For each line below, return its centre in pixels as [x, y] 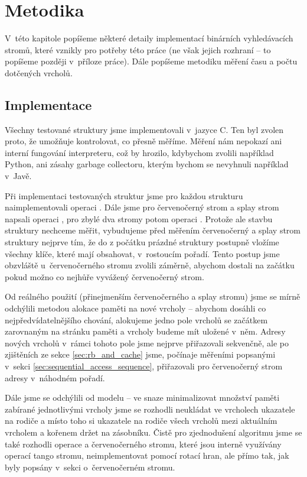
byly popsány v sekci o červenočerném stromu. [90, 467]
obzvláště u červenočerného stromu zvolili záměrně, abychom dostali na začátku [150, 265]
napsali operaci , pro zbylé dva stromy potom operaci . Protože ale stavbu [139, 218]
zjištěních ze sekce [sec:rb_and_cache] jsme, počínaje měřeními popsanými [140, 354]
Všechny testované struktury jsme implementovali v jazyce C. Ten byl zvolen [144, 129]
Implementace [48, 104]
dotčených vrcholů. [39, 72]
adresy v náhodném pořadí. [55, 377]
